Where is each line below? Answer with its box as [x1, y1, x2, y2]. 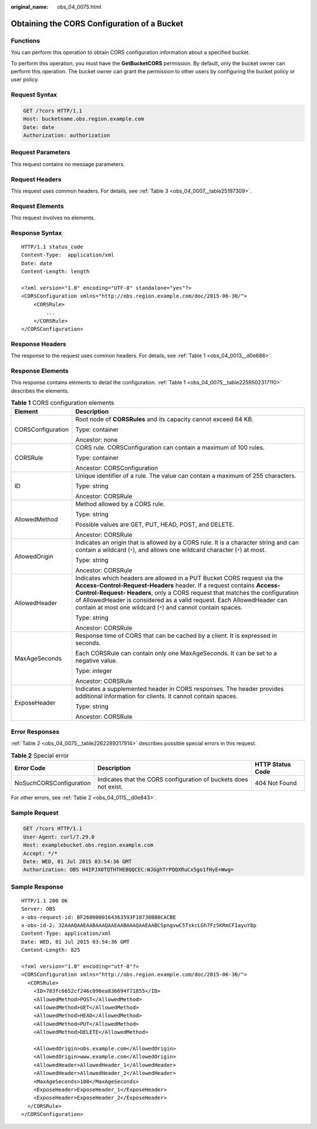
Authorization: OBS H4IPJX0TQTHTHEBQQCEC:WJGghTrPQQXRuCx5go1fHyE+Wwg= [23, 866, 234, 873]
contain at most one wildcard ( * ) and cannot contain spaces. [75, 603, 243, 611]
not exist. [97, 782, 123, 790]
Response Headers [11, 340, 67, 348]
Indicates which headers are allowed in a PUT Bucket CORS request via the [75, 574, 284, 582]
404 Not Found [254, 779, 297, 787]
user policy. [11, 76, 39, 83]
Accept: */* [23, 850, 58, 857]
